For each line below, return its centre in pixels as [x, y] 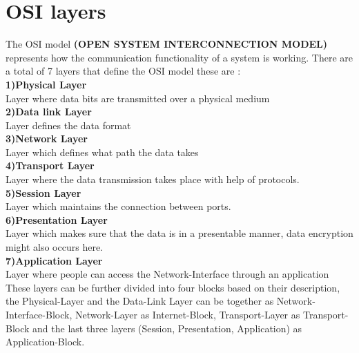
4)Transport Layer [50, 165]
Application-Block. [45, 342]
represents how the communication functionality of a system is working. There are [179, 57]
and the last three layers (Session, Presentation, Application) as [167, 328]
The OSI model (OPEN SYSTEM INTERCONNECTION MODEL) [167, 44]
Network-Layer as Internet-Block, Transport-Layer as [187, 314]
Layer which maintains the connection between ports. [118, 206]
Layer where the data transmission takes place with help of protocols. [153, 179]
